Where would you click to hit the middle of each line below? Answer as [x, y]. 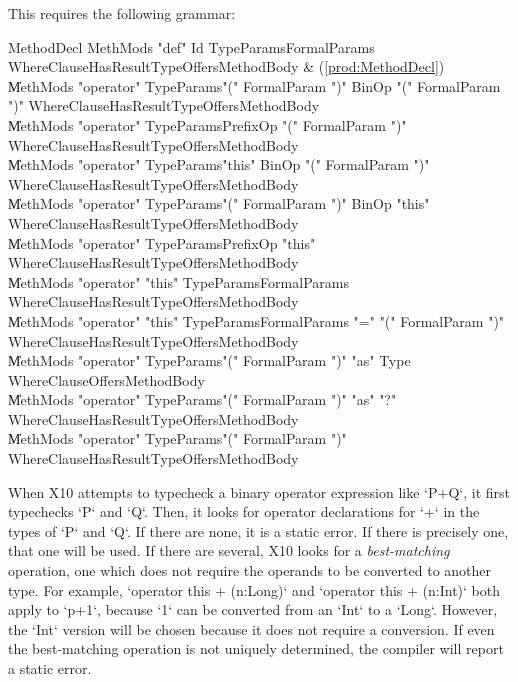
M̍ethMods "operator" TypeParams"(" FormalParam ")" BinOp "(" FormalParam [254, 85]
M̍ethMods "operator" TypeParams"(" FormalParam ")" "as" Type [209, 360]
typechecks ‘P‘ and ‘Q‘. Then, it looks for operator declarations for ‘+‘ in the [244, 511]
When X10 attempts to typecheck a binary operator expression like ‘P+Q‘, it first [259, 491]
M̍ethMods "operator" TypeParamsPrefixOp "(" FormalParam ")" [207, 124]
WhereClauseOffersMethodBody [106, 379]
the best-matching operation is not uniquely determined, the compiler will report [256, 648]
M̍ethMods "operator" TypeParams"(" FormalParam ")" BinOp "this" [219, 203]
